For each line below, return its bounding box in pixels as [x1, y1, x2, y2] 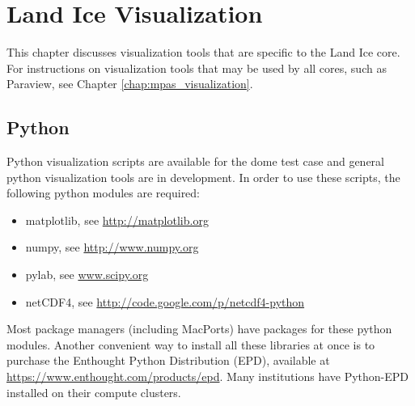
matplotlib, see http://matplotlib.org [25, 211, 209, 228]
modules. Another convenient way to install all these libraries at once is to [6, 336, 375, 353]
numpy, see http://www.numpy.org [25, 239, 199, 256]
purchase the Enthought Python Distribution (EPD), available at [6, 352, 330, 369]
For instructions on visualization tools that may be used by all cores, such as [6, 59, 387, 76]
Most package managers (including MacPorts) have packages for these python [6, 320, 392, 337]
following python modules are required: [6, 184, 201, 201]
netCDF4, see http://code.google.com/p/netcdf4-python [25, 293, 305, 310]
